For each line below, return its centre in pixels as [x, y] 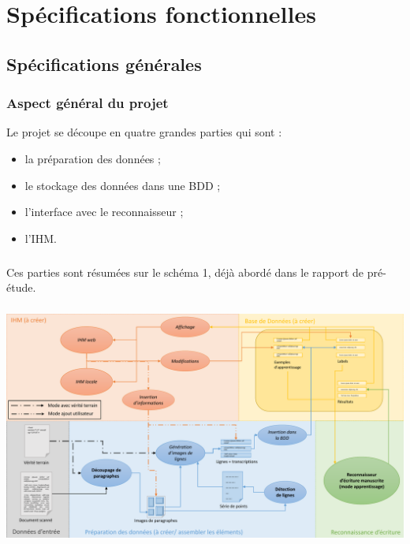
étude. [21, 287]
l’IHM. [41, 238]
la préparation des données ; [93, 158]
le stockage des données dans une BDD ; [123, 185]
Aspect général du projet [88, 103]
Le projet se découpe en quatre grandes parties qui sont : [144, 132]
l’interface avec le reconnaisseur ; [104, 212]
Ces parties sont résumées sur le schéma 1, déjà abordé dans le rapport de [185, 272]
